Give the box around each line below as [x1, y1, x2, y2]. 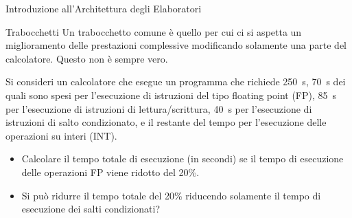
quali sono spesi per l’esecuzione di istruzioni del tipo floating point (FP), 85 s [5, 87, 337, 102]
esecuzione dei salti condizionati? [21, 201, 160, 216]
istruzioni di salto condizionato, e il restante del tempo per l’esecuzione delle [5, 115, 327, 129]
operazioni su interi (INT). [5, 128, 117, 142]
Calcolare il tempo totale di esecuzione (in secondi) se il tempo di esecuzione [21, 151, 344, 166]
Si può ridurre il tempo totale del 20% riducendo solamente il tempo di [21, 188, 321, 202]
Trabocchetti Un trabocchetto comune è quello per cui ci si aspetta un [5, 24, 302, 39]
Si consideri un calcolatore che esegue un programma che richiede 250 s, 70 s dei [5, 74, 346, 89]
